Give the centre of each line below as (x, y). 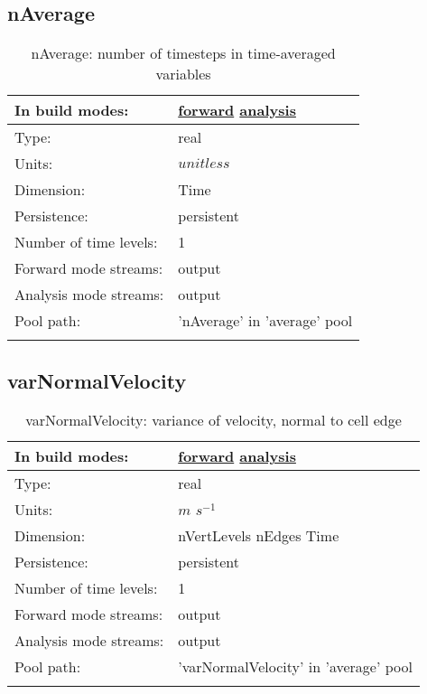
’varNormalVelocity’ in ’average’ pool (295, 667)
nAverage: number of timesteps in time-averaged (183, 53)
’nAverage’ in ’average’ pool (265, 321)
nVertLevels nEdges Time (259, 536)
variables (183, 74)
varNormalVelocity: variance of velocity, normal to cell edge (213, 420)
